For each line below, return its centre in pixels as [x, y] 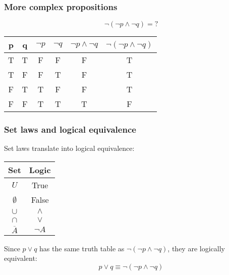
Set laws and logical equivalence [70, 129]
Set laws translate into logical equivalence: [69, 148]
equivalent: [21, 258]
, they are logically [196, 248]
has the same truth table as [82, 248]
